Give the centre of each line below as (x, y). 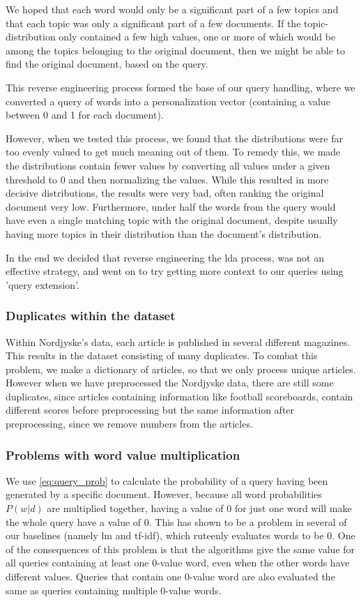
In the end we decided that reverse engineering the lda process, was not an (165, 257)
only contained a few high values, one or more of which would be (197, 37)
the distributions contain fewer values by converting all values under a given (168, 165)
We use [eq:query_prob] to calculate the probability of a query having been (167, 480)
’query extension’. (43, 284)
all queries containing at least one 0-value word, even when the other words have (178, 563)
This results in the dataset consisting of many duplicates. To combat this (162, 355)
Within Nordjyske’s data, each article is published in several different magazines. (178, 341)
